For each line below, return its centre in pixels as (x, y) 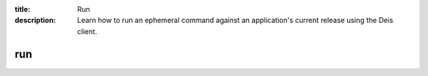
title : (23, 9)
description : (35, 21)
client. (87, 31)
